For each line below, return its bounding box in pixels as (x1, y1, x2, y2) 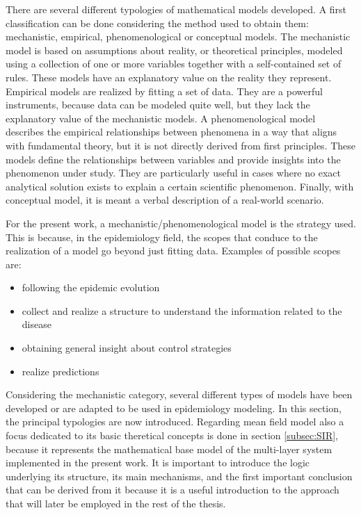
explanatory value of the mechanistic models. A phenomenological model (6, 111, 316, 125)
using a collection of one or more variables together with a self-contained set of (6, 56, 342, 71)
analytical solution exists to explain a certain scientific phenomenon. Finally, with (6, 179, 354, 193)
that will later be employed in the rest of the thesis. (6, 496, 226, 510)
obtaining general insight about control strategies (22, 341, 232, 355)
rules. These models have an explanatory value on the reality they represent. (6, 70, 332, 84)
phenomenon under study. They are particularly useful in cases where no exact (6, 165, 341, 180)
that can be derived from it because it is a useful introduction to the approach (6, 482, 339, 497)
